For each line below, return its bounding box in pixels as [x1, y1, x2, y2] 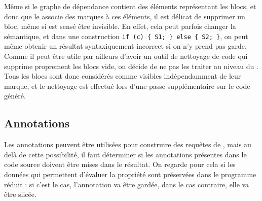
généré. [4, 90, 26, 101]
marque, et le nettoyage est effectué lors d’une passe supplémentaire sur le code [4, 80, 250, 91]
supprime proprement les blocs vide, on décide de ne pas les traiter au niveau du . [4, 60, 258, 71]
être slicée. [4, 189, 36, 199]
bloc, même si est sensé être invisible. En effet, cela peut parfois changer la [4, 21, 236, 31]
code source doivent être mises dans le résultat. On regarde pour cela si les [4, 159, 236, 170]
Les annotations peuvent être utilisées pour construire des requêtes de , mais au [4, 139, 251, 150]
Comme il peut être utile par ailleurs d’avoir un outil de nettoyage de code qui [4, 51, 248, 61]
